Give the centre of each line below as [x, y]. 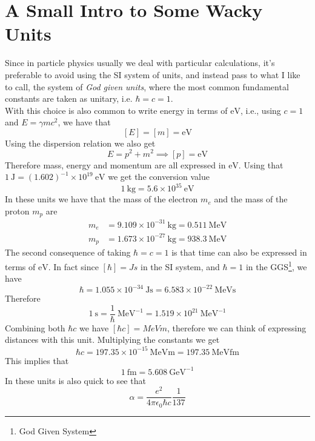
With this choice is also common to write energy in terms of [116, 110]
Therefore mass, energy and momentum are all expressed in [115, 164]
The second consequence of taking [68, 252]
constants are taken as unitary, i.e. [69, 98]
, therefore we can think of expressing [237, 327]
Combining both [35, 327]
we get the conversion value [159, 177]
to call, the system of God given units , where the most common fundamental [147, 86]
